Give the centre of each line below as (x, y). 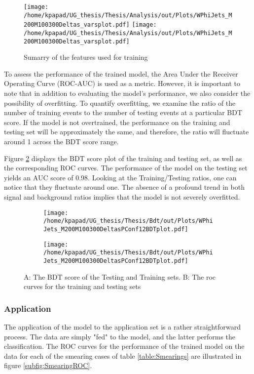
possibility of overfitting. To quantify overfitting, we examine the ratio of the (120, 103)
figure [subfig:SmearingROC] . (48, 365)
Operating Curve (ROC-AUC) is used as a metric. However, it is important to (122, 83)
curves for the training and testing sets (82, 286)
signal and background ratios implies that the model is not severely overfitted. (122, 197)
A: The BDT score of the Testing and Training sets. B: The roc (120, 276)
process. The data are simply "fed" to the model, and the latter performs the (120, 336)
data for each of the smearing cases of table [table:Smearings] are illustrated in (123, 355)
